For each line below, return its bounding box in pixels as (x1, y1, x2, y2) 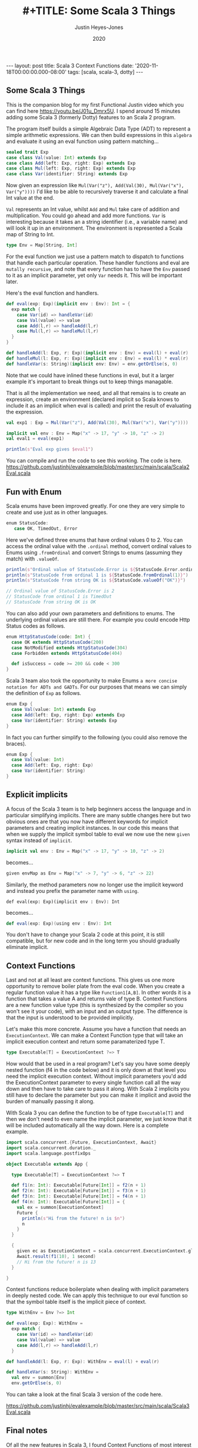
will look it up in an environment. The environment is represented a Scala (6, 224, 183, 231)
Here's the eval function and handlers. (6, 289, 99, 296)
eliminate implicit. (6, 944, 49, 951)
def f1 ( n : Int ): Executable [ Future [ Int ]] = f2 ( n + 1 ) (11, 1182, 146, 1188)
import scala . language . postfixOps (6, 1150, 91, 1156)
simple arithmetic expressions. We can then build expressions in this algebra (6, 131, 192, 138)
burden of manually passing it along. (6, 1098, 95, 1105)
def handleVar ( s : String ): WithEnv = (6, 1369, 99, 1375)
